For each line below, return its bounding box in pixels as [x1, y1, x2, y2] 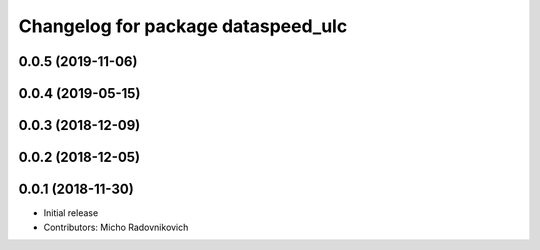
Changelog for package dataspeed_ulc [18, 15, 348, 37]
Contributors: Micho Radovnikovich [43, 221, 189, 233]
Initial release [43, 207, 99, 219]
